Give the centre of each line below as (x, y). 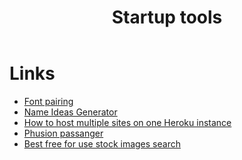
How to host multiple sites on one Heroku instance (127, 122)
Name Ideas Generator (70, 112)
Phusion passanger (63, 133)
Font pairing (48, 101)
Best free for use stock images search (102, 143)
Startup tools (167, 17)
